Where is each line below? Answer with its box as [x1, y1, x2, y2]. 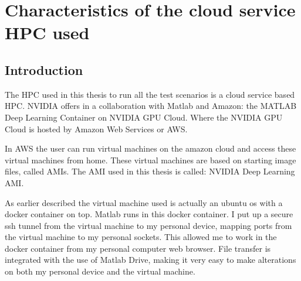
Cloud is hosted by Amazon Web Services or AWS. [5, 122, 188, 135]
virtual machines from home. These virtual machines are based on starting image [5, 153, 296, 166]
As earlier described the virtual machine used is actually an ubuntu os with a [5, 196, 283, 208]
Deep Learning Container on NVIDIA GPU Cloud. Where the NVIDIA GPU [5, 111, 283, 123]
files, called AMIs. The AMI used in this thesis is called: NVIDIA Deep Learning [5, 165, 295, 177]
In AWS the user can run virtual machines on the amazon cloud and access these [5, 142, 296, 155]
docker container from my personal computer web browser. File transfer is [5, 242, 271, 254]
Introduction [5, 60, 83, 78]
